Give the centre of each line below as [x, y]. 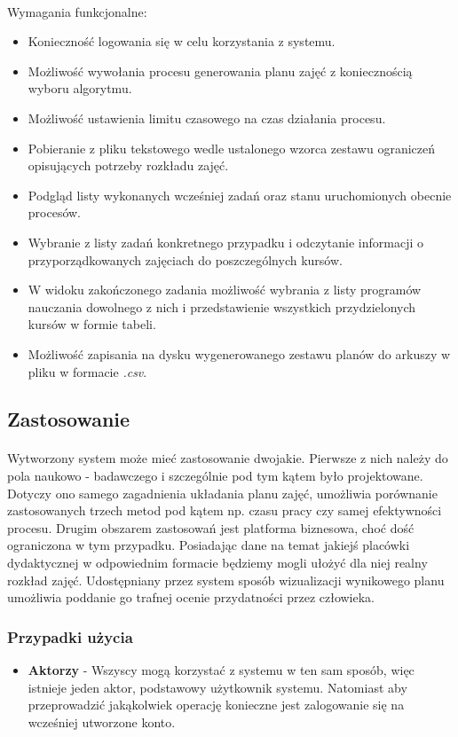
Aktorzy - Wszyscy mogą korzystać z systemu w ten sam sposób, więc [221, 670]
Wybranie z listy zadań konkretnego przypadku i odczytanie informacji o [225, 242]
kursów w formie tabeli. [92, 324]
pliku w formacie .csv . [87, 371]
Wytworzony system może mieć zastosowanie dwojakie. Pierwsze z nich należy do [228, 458]
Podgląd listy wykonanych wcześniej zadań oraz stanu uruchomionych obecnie [240, 195]
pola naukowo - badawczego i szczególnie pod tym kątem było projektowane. [215, 476]
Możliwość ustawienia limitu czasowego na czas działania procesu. [207, 118]
